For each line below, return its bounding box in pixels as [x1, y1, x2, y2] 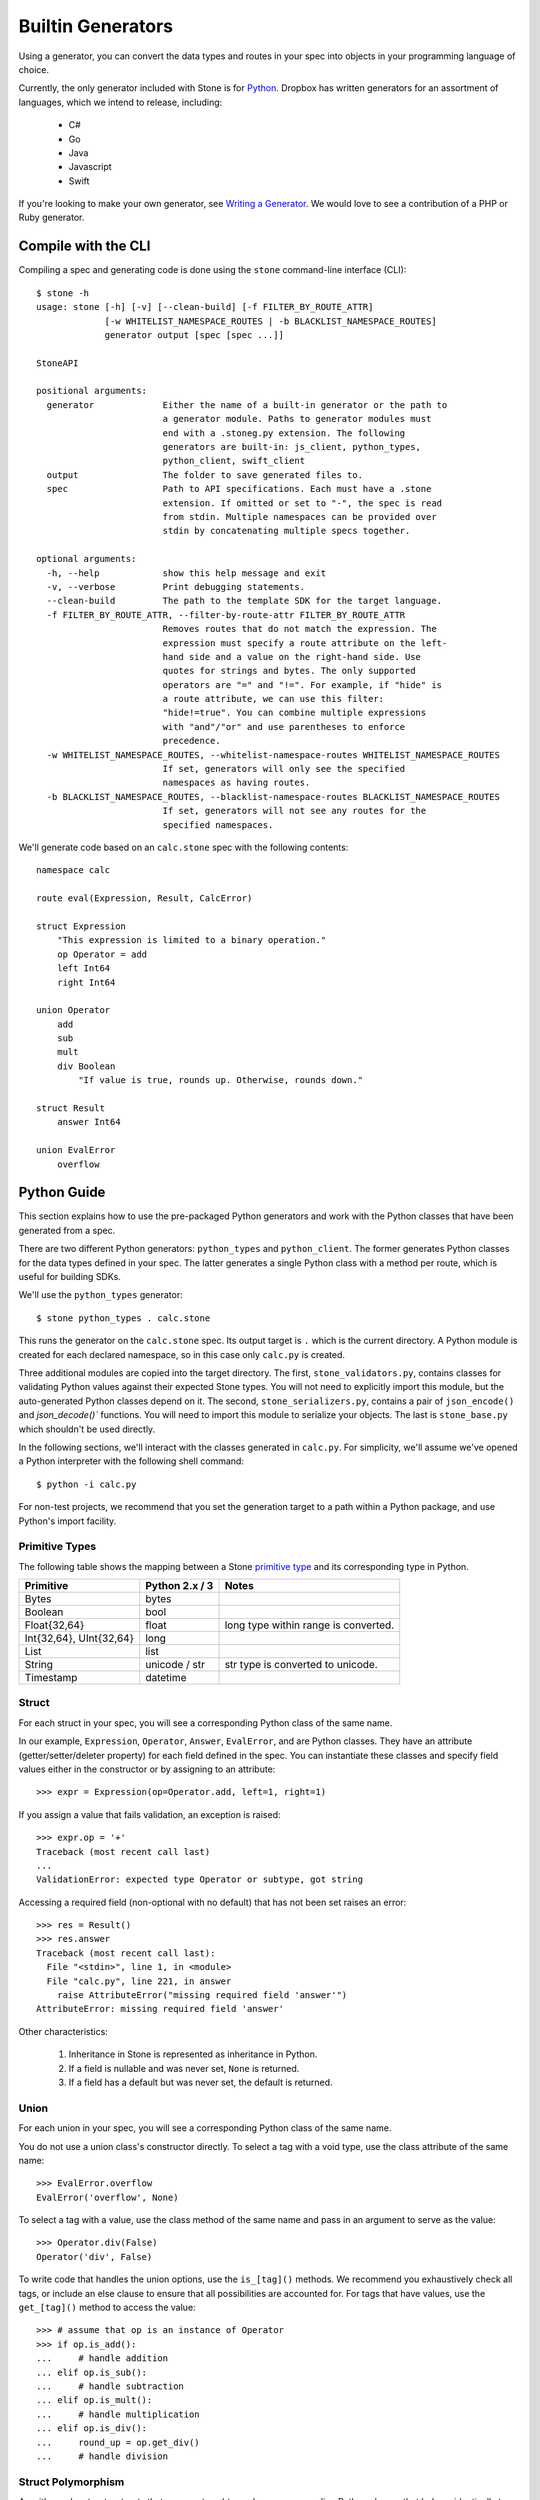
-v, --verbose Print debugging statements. [46, 581, 305, 592]
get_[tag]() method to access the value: [18, 2301, 196, 2314]
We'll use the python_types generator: [18, 1289, 184, 1301]
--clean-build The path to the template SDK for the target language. [46, 595, 443, 607]
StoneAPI [36, 357, 79, 369]
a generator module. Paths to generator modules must [162, 413, 432, 425]
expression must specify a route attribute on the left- [162, 637, 448, 649]
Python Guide [18, 1184, 106, 1201]
